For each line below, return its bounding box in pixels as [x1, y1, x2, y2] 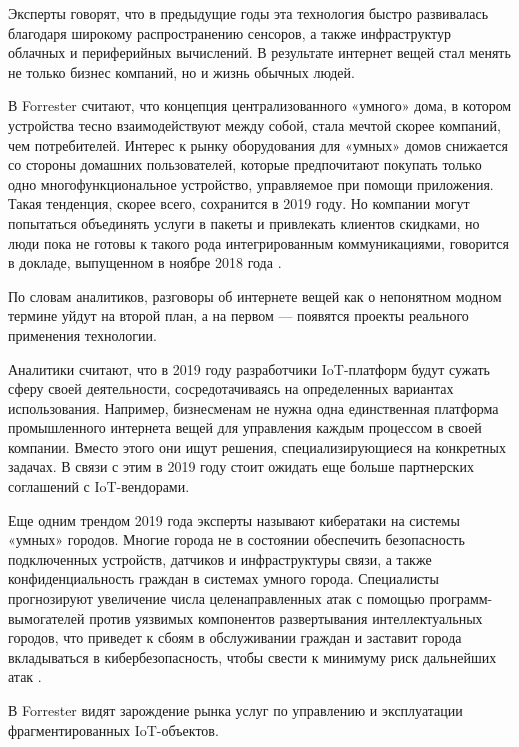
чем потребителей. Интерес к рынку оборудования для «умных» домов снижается [8, 134, 508, 155]
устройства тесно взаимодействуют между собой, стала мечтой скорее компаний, [8, 114, 501, 135]
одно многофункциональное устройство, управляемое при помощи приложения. [8, 173, 494, 194]
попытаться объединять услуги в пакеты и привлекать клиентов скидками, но [8, 212, 480, 233]
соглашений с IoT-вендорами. [8, 476, 190, 497]
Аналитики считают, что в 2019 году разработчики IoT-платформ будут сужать [8, 358, 490, 379]
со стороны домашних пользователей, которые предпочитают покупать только [8, 154, 482, 175]
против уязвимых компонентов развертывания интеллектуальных [89, 607, 483, 628]
